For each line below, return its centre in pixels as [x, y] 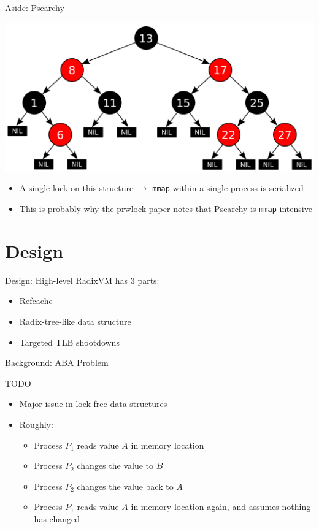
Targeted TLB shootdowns [69, 342]
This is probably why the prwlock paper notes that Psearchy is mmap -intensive [166, 208]
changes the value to [115, 466]
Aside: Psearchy [35, 7]
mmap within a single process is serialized [228, 188]
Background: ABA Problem [57, 363]
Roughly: [36, 424]
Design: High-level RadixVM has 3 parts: [82, 280]
